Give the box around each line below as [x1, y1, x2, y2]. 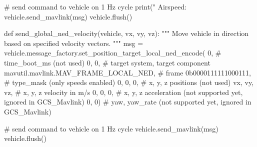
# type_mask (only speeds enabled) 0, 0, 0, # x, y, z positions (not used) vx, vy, [4, 77, 254, 87]
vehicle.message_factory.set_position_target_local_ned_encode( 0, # [4, 47, 221, 58]
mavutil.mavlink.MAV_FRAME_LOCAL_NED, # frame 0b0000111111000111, [4, 67, 251, 77]
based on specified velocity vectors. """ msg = [4, 37, 143, 48]
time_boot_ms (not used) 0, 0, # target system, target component [4, 57, 210, 67]
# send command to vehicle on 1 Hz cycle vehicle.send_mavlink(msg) [4, 123, 218, 133]
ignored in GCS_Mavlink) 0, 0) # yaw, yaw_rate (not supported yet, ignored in [4, 96, 251, 107]
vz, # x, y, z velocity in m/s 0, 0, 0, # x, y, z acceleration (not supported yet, [4, 86, 243, 97]
